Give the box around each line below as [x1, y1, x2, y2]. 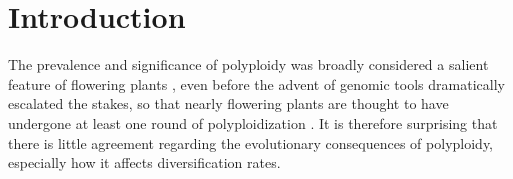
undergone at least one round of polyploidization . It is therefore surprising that [8, 112, 498, 133]
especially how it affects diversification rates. [8, 152, 281, 173]
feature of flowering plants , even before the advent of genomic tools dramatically [8, 73, 505, 94]
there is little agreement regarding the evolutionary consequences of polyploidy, [8, 132, 493, 153]
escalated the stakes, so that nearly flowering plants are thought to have [8, 93, 449, 114]
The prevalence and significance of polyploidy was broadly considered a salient [8, 54, 489, 75]
